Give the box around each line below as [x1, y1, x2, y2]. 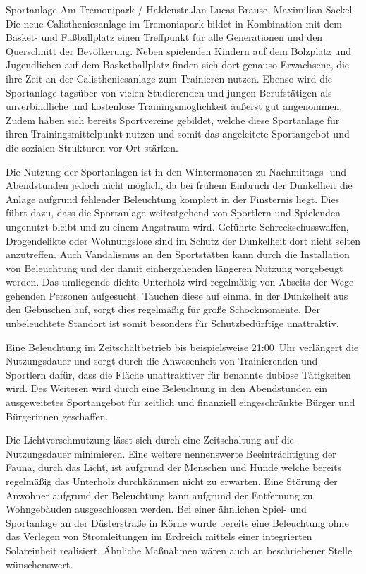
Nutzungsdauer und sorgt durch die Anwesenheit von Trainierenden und [6, 353, 318, 368]
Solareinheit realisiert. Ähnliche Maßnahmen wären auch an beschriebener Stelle [6, 542, 353, 557]
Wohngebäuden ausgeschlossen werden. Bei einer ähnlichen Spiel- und [6, 501, 307, 516]
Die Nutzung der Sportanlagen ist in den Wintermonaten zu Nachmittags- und [6, 164, 347, 178]
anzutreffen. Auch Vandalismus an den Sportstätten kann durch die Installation [6, 247, 350, 262]
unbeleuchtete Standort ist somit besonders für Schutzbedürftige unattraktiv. [6, 316, 339, 331]
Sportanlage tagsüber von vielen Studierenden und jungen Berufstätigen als [6, 85, 332, 99]
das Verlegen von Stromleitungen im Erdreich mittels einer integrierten [6, 529, 312, 544]
